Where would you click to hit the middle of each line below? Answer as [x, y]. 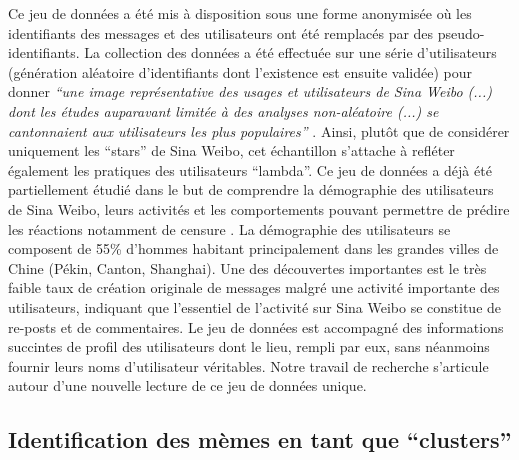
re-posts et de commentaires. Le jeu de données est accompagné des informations [256, 326]
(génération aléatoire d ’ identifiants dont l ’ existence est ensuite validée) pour [240, 71]
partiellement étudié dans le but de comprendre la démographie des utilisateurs [251, 189]
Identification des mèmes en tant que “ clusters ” [260, 439]
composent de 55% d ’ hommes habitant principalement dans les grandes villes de [253, 248]
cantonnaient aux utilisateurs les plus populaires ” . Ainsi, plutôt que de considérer [259, 130]
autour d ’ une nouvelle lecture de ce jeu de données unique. [187, 385]
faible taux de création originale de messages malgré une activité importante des [254, 287]
